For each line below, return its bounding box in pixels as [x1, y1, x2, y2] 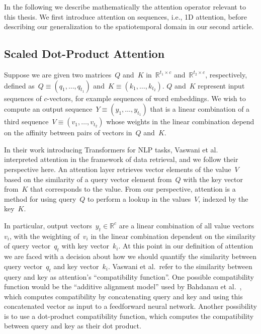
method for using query [4, 193, 76, 204]
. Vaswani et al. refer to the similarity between [108, 261, 252, 271]
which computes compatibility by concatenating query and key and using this [4, 291, 243, 301]
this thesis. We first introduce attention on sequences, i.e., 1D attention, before [4, 11, 247, 22]
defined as [4, 80, 35, 91]
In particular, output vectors [4, 220, 92, 230]
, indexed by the [198, 193, 248, 204]
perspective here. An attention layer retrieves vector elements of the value [4, 163, 231, 174]
